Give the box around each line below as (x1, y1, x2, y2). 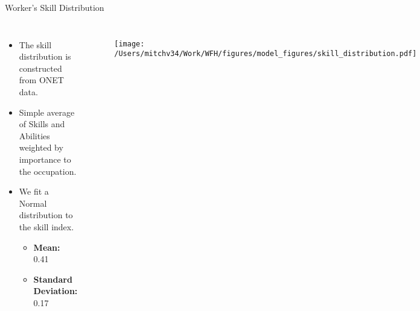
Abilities (19, 129, 50, 142)
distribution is (19, 50, 71, 63)
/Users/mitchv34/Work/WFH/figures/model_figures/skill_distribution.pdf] (114, 49, 417, 58)
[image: (114, 39, 145, 48)
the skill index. (19, 220, 74, 233)
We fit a (19, 185, 49, 198)
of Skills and (19, 118, 65, 130)
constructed (19, 61, 62, 74)
